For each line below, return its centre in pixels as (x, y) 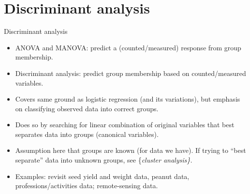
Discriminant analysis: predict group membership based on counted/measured (131, 73)
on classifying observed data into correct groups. (87, 108)
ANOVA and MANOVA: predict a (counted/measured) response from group (128, 47)
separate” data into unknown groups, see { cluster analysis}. (104, 160)
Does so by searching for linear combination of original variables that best (125, 125)
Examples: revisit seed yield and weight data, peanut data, (102, 176)
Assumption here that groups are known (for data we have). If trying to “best (131, 150)
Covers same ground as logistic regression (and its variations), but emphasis (128, 99)
